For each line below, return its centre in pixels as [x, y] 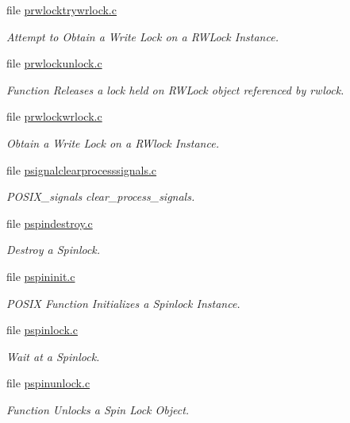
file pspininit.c [41, 276]
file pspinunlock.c [48, 383]
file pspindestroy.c [50, 223]
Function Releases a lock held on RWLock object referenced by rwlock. [175, 89]
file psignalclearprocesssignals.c [82, 169]
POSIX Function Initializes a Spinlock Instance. [123, 303]
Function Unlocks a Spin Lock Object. [98, 409]
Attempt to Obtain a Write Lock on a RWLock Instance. [142, 36]
